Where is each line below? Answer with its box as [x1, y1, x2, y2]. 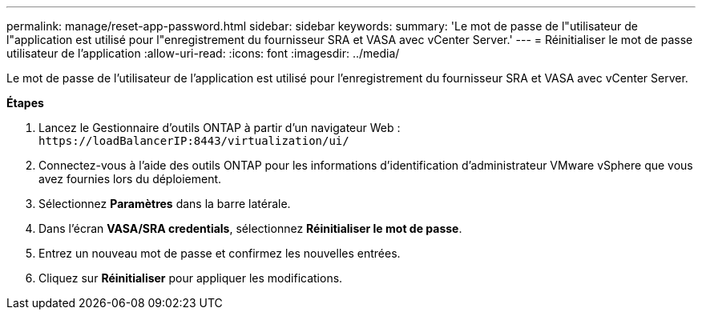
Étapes [6, 96, 44, 110]
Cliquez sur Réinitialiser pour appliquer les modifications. [38, 271, 343, 285]
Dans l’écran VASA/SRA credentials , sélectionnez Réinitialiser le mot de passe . [38, 222, 462, 235]
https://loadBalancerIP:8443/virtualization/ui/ [38, 134, 349, 147]
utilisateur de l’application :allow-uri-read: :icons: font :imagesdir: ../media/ [6, 46, 400, 60]
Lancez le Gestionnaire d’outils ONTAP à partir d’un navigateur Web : [38, 121, 401, 134]
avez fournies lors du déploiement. [38, 172, 222, 186]
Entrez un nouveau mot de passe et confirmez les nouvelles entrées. [38, 246, 401, 260]
